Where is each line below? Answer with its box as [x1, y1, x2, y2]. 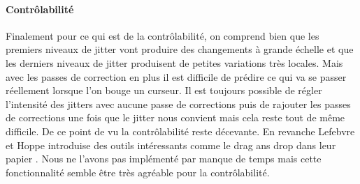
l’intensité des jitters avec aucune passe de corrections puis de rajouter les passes [6, 96, 351, 111]
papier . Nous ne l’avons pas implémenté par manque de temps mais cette [6, 151, 322, 166]
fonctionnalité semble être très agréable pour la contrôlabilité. [6, 164, 270, 179]
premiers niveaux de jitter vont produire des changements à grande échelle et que [6, 42, 354, 56]
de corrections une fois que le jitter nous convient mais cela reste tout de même [6, 110, 345, 125]
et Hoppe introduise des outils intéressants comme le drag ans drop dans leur [6, 137, 336, 152]
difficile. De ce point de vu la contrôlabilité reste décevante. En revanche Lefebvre [6, 123, 355, 138]
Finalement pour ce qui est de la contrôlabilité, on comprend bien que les [6, 28, 319, 43]
